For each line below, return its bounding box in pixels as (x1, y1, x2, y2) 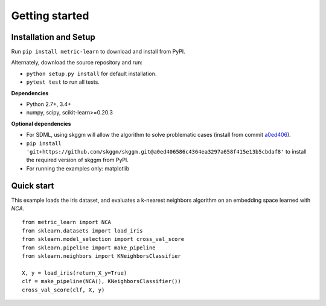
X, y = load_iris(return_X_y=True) (22, 269, 127, 276)
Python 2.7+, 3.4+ (26, 101, 72, 108)
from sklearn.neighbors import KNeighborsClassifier (22, 253, 181, 259)
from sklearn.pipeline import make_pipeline (22, 244, 156, 251)
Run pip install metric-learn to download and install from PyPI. (11, 48, 185, 55)
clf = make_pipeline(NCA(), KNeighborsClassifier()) (22, 278, 181, 285)
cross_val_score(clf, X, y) (22, 286, 105, 293)
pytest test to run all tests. (26, 78, 100, 86)
